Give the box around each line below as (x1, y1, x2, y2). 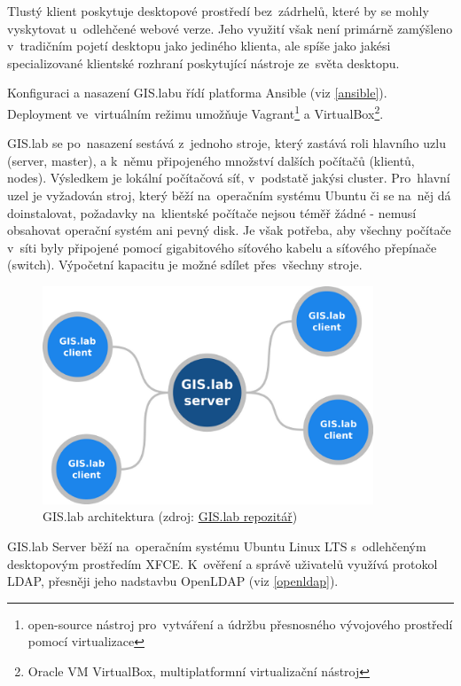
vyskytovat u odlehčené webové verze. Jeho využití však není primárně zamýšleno (7, 19, 453, 37)
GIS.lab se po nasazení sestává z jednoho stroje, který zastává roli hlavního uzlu (7, 134, 446, 152)
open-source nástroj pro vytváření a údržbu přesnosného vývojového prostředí (27, 614, 453, 633)
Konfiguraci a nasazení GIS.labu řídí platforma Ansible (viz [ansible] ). (7, 83, 387, 102)
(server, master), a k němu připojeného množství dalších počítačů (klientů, (7, 151, 415, 169)
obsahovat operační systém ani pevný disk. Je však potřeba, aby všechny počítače (7, 221, 451, 239)
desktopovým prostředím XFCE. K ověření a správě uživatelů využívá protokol (7, 554, 438, 573)
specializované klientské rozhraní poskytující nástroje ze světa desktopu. (7, 53, 400, 72)
